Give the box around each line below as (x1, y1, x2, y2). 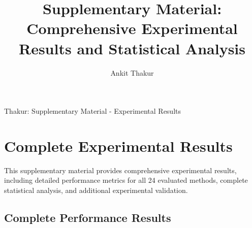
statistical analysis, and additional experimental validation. (4, 185, 188, 195)
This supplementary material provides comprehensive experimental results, (4, 165, 237, 175)
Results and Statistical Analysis (18, 38, 245, 58)
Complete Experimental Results (4, 135, 233, 156)
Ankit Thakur (110, 67, 154, 78)
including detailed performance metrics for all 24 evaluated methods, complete (4, 175, 248, 185)
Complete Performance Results (4, 209, 171, 225)
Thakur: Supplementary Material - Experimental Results (4, 106, 181, 116)
